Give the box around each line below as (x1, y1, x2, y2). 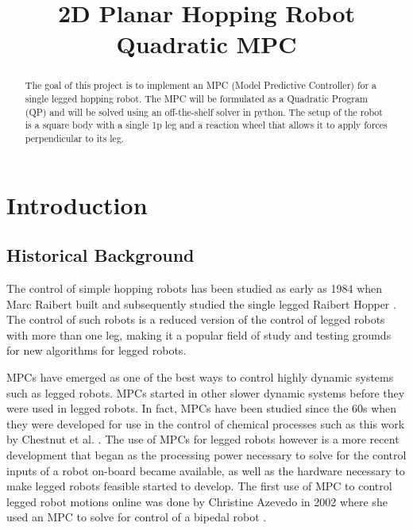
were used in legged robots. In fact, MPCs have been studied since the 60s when (6, 400, 397, 417)
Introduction (6, 188, 148, 221)
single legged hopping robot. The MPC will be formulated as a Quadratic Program (25, 92, 368, 106)
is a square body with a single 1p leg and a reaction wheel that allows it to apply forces (25, 118, 388, 132)
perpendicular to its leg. (25, 131, 125, 144)
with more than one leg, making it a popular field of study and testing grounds (6, 326, 392, 343)
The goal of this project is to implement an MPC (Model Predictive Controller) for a (25, 79, 377, 92)
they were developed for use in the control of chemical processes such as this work (6, 415, 405, 432)
